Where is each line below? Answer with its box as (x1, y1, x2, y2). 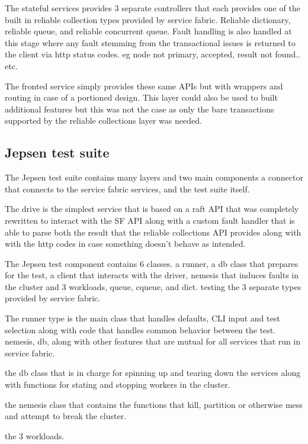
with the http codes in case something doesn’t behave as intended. (5, 237, 246, 250)
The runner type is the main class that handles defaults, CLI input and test (5, 312, 280, 324)
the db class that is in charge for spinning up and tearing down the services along (5, 366, 301, 379)
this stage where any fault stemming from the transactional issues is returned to (5, 36, 296, 49)
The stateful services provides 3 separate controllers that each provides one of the (5, 2, 300, 14)
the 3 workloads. (5, 429, 65, 442)
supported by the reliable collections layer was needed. (5, 114, 202, 127)
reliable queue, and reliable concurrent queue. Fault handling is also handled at (5, 25, 292, 37)
